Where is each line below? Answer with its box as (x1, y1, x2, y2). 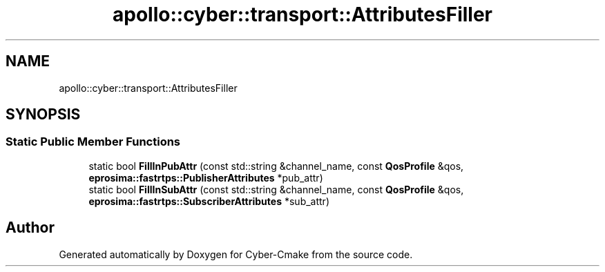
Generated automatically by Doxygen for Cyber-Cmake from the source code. (59, 248, 413, 260)
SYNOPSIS (6, 106, 81, 124)
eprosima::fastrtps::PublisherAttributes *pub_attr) (88, 171, 323, 184)
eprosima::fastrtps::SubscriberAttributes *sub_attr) (88, 195, 329, 207)
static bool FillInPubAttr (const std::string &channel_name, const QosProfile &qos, (88, 159, 464, 172)
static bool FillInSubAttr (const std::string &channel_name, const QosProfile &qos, (88, 183, 464, 195)
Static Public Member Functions (6, 135, 181, 149)
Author (6, 219, 55, 237)
